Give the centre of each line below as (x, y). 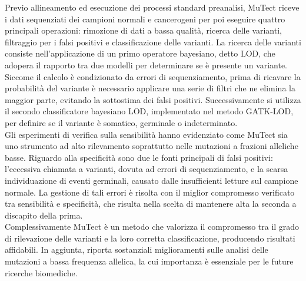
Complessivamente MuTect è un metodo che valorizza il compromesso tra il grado (152, 227)
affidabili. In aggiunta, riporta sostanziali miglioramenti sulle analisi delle (137, 249)
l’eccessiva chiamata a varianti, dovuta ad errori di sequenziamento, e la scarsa (147, 169)
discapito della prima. (44, 215)
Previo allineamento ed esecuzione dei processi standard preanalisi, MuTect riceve (152, 7)
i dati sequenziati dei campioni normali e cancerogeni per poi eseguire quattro (145, 19)
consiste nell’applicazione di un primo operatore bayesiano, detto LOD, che (140, 53)
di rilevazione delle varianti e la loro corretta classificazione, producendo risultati (150, 238)
